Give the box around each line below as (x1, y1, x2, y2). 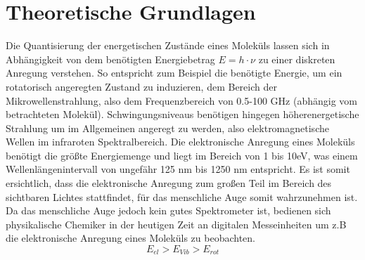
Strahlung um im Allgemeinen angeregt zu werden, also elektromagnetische (6, 120, 329, 135)
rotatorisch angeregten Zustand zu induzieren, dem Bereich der (6, 79, 277, 93)
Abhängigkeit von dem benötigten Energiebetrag (6, 51, 215, 66)
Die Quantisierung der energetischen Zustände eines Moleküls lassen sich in (6, 38, 330, 53)
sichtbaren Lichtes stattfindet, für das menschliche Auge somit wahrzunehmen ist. (6, 189, 358, 204)
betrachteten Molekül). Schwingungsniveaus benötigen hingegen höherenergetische (6, 107, 359, 122)
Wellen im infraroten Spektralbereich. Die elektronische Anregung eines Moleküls (6, 134, 355, 149)
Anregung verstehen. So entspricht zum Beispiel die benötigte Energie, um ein (6, 65, 342, 80)
